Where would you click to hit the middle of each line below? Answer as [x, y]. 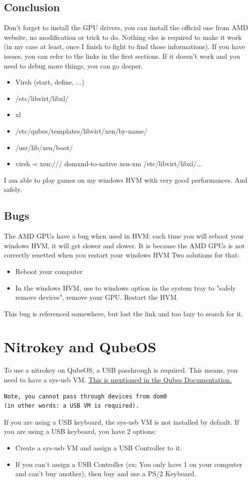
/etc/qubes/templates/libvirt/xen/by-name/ [81, 130]
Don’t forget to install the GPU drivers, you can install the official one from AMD [126, 27]
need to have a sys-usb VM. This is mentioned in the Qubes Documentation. [118, 379]
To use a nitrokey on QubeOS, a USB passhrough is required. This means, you [121, 370]
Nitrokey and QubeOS [80, 347]
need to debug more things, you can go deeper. [73, 65]
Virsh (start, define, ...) [50, 82]
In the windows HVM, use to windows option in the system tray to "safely [126, 287]
